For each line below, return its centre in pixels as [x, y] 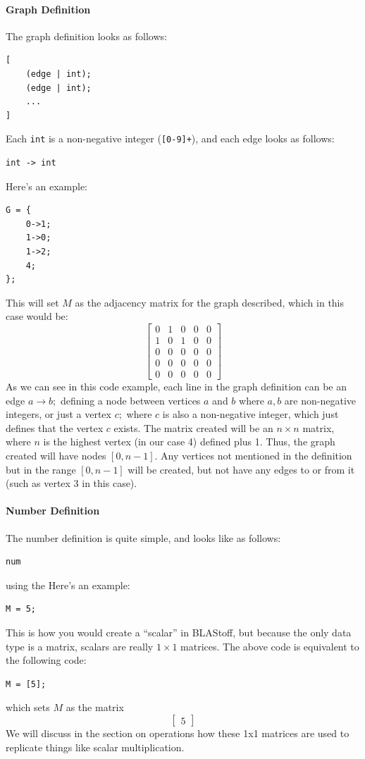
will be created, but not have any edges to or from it [241, 469]
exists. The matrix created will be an [193, 427]
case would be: [37, 316]
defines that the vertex [55, 427]
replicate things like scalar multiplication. [95, 747]
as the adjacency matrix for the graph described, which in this [210, 302]
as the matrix [95, 707]
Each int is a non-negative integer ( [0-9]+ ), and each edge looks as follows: [170, 138]
